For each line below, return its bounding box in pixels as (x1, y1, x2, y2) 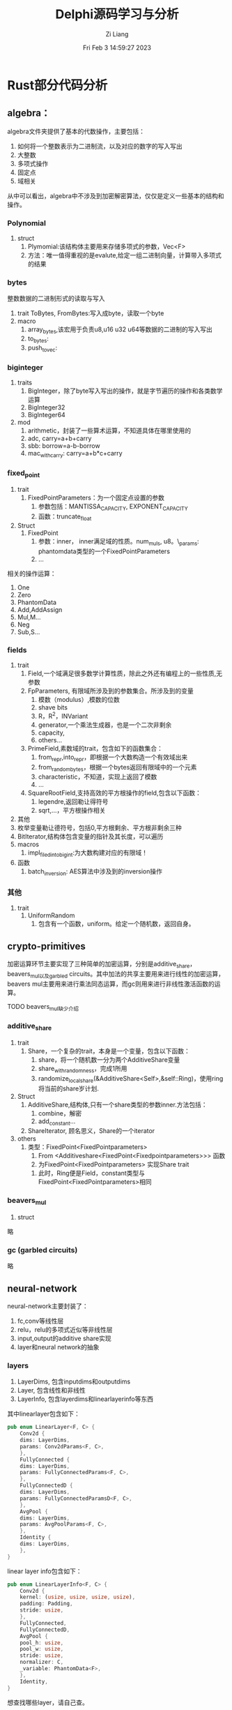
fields (7, 645, 27, 654)
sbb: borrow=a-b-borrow (27, 442, 100, 450)
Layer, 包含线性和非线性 (17, 1386, 86, 1395)
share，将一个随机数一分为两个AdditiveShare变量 (38, 1055, 180, 1064)
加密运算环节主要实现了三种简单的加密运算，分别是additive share (7, 960, 190, 970)
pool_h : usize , (20, 1639, 64, 1647)
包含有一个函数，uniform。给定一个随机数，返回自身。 (38, 920, 195, 928)
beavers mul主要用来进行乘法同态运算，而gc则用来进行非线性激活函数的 (7, 980, 215, 988)
